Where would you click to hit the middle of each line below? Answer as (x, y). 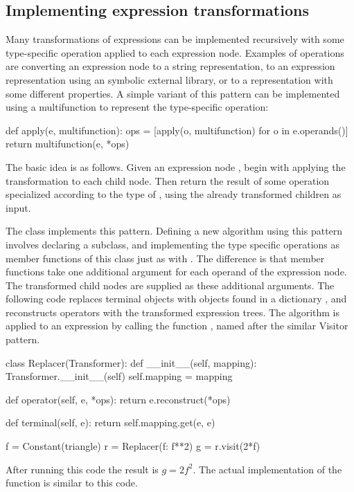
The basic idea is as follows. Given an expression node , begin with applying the (176, 166)
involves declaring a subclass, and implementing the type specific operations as (173, 244)
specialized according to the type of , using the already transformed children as (174, 194)
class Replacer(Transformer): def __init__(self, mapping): (131, 362)
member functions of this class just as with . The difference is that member (165, 258)
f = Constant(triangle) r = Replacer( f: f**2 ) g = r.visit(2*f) (133, 446)
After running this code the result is (82, 469)
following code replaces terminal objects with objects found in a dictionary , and (176, 299)
